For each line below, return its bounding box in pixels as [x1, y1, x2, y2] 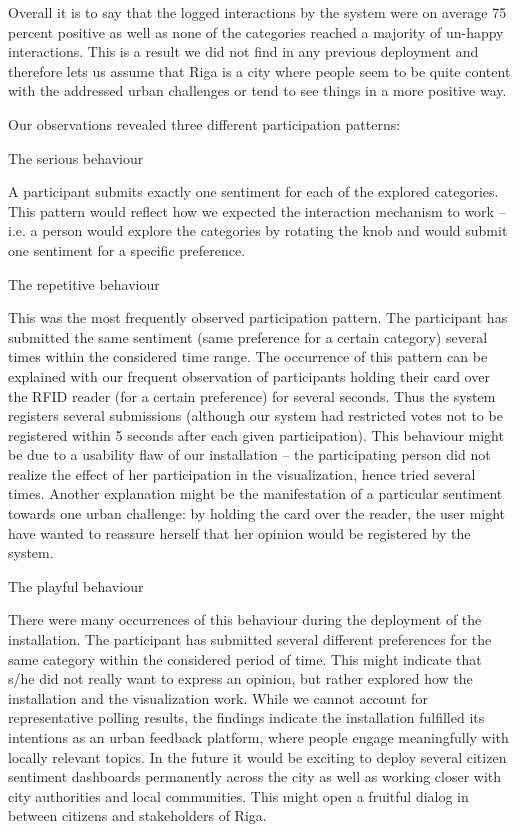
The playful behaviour [8, 575, 144, 596]
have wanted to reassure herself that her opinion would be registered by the [8, 522, 471, 543]
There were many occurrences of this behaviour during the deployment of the [8, 609, 482, 630]
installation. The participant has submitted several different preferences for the [8, 629, 492, 650]
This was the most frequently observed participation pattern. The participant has [8, 307, 508, 328]
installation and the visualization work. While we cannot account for [8, 687, 428, 708]
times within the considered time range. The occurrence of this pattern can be [8, 346, 488, 367]
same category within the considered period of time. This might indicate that [8, 648, 482, 669]
